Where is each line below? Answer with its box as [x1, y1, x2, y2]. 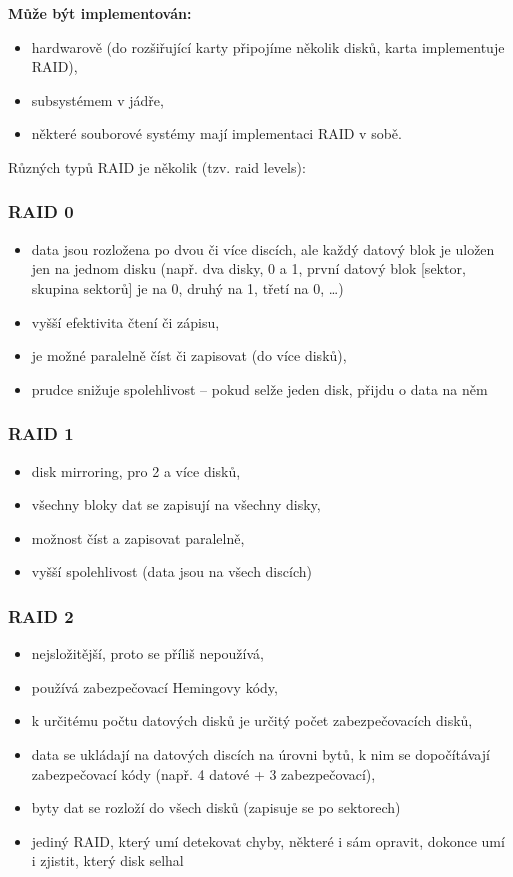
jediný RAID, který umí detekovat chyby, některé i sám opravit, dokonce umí [31, 830, 505, 851]
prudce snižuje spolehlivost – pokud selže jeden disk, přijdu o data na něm [31, 378, 488, 399]
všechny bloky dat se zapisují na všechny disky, [31, 494, 321, 515]
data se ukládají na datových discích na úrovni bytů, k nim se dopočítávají [31, 743, 490, 764]
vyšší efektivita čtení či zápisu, [31, 311, 220, 332]
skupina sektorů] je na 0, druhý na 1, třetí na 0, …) [31, 277, 344, 298]
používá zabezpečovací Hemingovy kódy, [31, 676, 278, 697]
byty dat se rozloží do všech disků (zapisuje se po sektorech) [31, 797, 401, 818]
